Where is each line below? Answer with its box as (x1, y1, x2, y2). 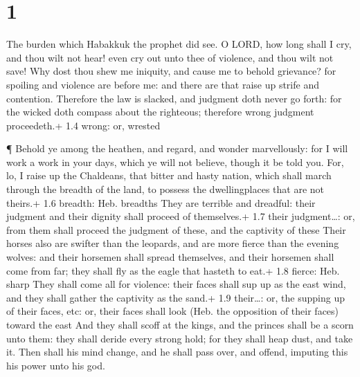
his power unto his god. (6, 358, 105, 372)
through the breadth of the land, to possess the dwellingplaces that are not (6, 182, 325, 196)
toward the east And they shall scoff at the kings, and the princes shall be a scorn (6, 318, 354, 331)
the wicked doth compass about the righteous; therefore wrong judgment (6, 104, 314, 119)
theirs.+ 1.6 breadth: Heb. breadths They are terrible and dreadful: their (6, 195, 316, 210)
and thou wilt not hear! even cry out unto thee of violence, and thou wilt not (6, 50, 334, 64)
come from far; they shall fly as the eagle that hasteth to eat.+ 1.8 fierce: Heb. (6, 263, 340, 277)
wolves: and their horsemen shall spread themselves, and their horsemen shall (6, 250, 334, 264)
